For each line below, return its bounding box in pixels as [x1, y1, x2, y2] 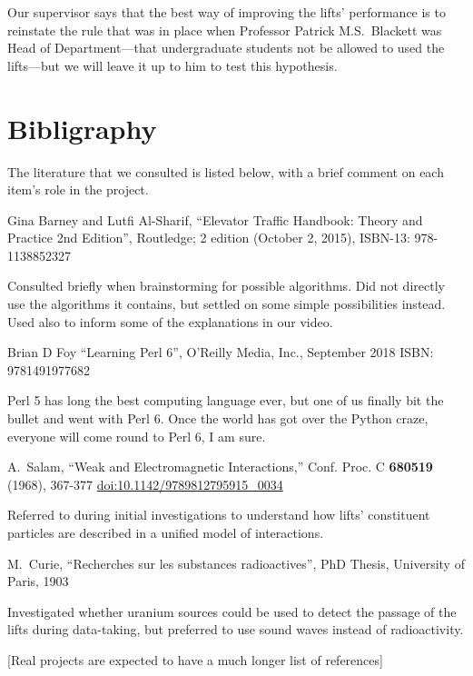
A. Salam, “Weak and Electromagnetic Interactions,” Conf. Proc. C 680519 [7, 457, 433, 476]
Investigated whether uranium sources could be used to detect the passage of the [7, 601, 457, 621]
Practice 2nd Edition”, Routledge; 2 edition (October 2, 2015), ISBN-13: [7, 228, 410, 247]
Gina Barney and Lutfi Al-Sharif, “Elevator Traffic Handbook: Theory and [7, 210, 423, 229]
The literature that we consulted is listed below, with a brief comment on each [7, 162, 444, 181]
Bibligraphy [7, 109, 157, 146]
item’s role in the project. [7, 180, 149, 199]
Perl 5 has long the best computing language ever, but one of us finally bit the [7, 391, 444, 410]
